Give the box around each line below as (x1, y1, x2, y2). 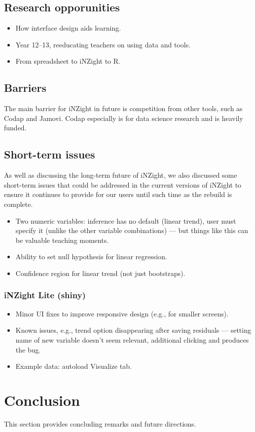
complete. (4, 198, 33, 209)
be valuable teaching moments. (15, 235, 109, 245)
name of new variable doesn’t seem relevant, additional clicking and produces (15, 334, 249, 345)
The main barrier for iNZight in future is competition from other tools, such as (4, 103, 243, 114)
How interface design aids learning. (15, 23, 121, 33)
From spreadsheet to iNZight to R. (15, 56, 120, 66)
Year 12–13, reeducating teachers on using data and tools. (15, 39, 191, 49)
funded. (4, 122, 27, 133)
